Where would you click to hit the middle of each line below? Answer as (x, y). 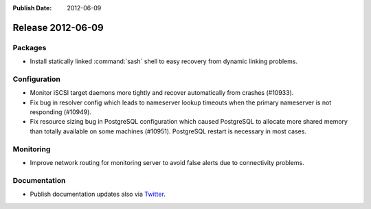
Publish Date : (32, 8)
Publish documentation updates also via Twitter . (98, 194)
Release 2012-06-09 (58, 27)
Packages (30, 47)
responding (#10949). (61, 112)
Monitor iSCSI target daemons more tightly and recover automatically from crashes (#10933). (162, 93)
